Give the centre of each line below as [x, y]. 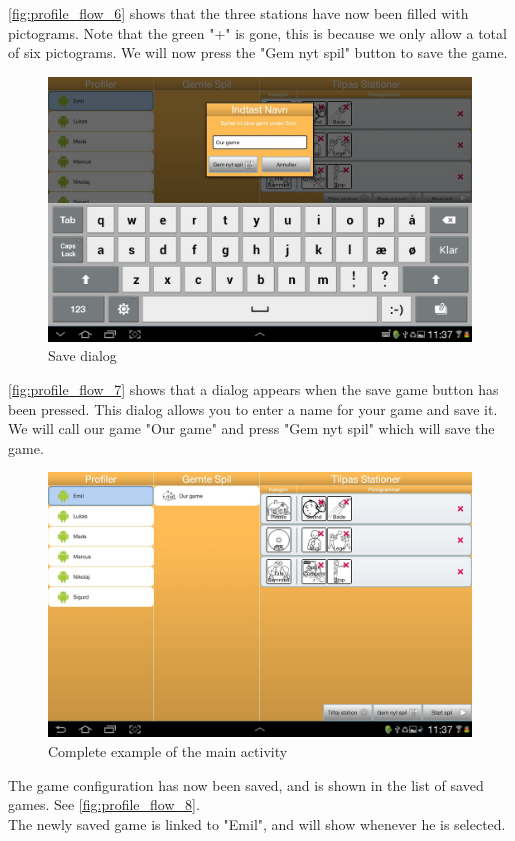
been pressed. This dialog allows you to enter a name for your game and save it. [253, 408]
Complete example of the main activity [168, 750]
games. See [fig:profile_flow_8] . [104, 804]
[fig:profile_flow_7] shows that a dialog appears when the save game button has [253, 388]
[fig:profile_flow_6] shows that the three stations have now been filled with [238, 13]
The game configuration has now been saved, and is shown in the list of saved [246, 784]
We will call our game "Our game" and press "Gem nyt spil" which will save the [251, 428]
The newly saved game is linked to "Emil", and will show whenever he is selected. [257, 823]
